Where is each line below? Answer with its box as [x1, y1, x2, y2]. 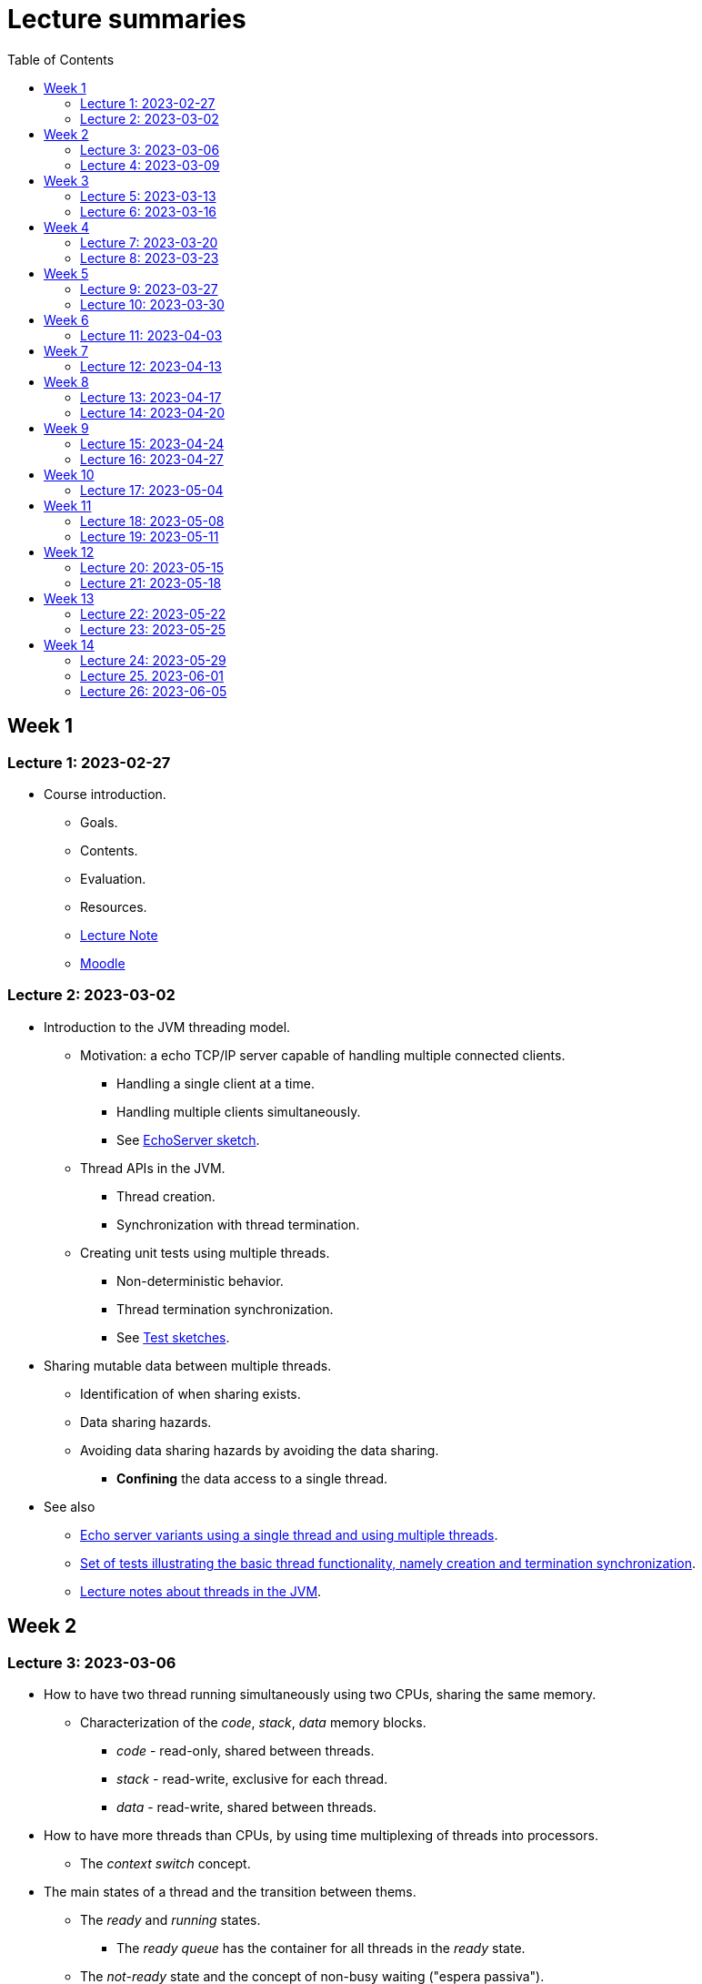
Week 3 [44, 172, 89, 188]
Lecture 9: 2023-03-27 [80, 280, 218, 297]
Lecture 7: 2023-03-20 [80, 234, 218, 250]
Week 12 [44, 543, 95, 560]
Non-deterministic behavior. [116, 1272, 284, 1289]
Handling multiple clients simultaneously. [116, 1103, 361, 1119]
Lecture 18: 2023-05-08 [80, 512, 225, 529]
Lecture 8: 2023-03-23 [80, 249, 219, 266]
